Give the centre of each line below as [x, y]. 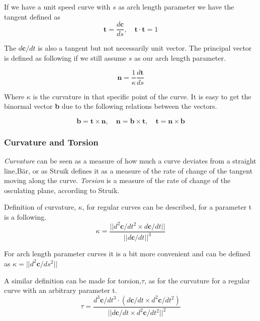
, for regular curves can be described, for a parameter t [167, 207]
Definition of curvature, [40, 207]
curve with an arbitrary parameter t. [61, 290]
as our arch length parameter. [180, 57]
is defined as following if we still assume [65, 57]
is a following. [25, 216]
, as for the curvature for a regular [197, 280]
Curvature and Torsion [51, 142]
